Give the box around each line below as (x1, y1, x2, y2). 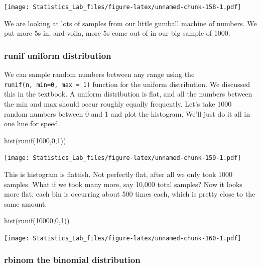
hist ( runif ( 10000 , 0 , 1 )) (4, 215, 70, 226)
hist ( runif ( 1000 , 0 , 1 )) (4, 135, 66, 145)
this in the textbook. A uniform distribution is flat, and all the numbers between (4, 88, 252, 99)
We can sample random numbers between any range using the (4, 69, 195, 79)
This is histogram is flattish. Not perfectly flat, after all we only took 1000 (4, 168, 233, 179)
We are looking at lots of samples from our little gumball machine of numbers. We (4, 18, 257, 28)
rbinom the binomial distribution (4, 253, 141, 266)
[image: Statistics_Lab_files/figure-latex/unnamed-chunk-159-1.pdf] (4, 154, 241, 162)
